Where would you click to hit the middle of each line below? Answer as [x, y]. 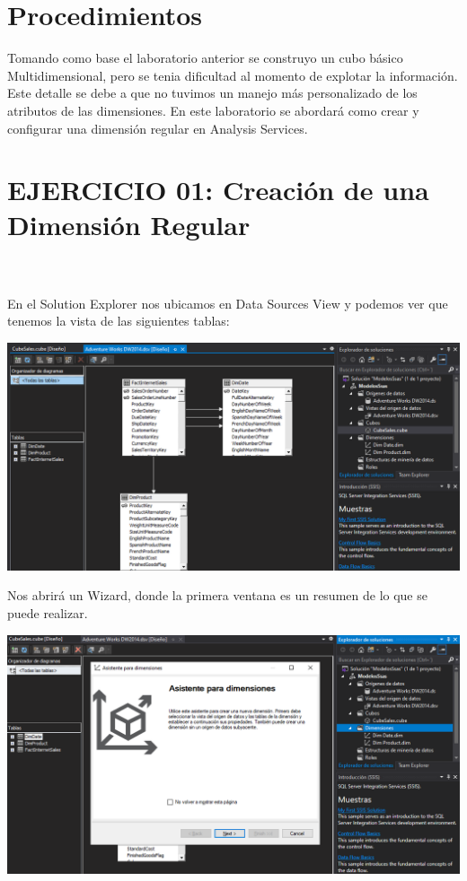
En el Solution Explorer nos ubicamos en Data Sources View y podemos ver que [228, 303]
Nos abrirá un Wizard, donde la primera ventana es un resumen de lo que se [217, 595]
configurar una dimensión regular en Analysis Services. [158, 128]
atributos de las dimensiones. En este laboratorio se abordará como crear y [213, 110]
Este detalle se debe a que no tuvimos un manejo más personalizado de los [212, 93]
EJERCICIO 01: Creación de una [218, 190]
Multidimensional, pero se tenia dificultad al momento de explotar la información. [233, 75]
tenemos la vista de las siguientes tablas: [119, 321]
